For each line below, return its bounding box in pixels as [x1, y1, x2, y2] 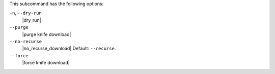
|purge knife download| [22, 31, 71, 38]
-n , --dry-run [9, 10, 42, 16]
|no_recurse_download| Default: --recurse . [22, 46, 116, 52]
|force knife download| [22, 60, 70, 66]
